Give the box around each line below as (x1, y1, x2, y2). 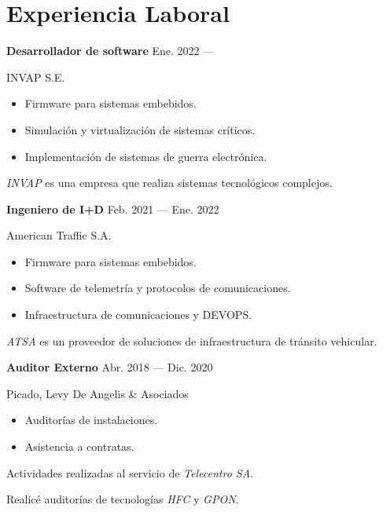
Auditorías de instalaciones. (24, 411, 158, 428)
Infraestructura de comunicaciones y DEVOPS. (24, 306, 252, 323)
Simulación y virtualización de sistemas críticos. (24, 121, 256, 137)
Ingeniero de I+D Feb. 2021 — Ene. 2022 (6, 200, 219, 217)
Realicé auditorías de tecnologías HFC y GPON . (6, 491, 239, 507)
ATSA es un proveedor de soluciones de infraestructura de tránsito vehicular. (6, 332, 377, 349)
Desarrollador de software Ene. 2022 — (6, 42, 215, 59)
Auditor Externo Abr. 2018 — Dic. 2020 (6, 359, 213, 375)
